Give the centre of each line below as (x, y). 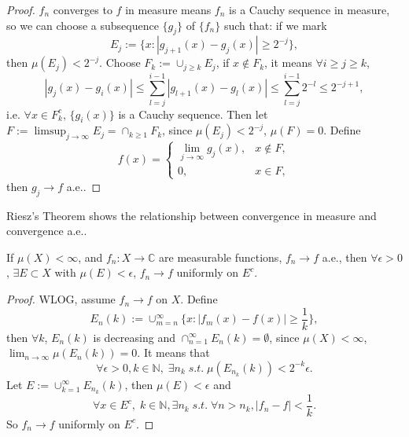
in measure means (168, 9)
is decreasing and (134, 337)
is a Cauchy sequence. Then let (193, 114)
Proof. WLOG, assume (61, 299)
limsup (50, 132)
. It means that (173, 353)
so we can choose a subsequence (83, 25)
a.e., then (345, 257)
